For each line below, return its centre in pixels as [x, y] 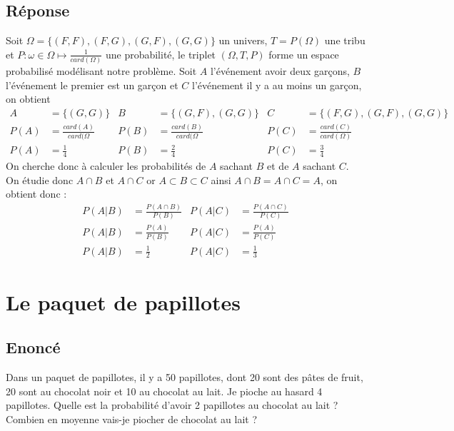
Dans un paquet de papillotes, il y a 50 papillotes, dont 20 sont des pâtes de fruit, [185, 377]
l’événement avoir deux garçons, [280, 71]
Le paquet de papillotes [123, 301]
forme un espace [304, 54]
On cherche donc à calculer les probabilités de [106, 165]
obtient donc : [36, 194]
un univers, [243, 40]
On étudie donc [40, 179]
